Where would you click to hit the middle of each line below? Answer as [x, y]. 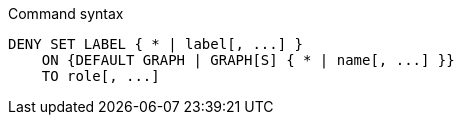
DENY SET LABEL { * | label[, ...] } [156, 44]
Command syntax [66, 13]
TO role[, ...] [100, 76]
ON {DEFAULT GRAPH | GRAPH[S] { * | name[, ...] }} [248, 60]
